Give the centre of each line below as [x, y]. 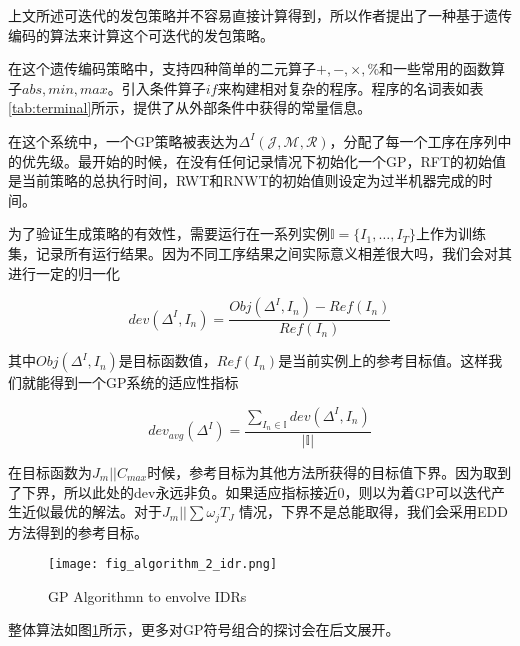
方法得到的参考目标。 [78, 531]
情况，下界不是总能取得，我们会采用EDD [373, 511]
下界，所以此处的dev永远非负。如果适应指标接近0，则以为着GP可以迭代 [256, 491]
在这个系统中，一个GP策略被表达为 [123, 140]
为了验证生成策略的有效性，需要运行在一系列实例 [169, 233]
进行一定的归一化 [64, 272]
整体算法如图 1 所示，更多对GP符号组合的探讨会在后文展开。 [204, 629]
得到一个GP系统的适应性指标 [144, 382]
